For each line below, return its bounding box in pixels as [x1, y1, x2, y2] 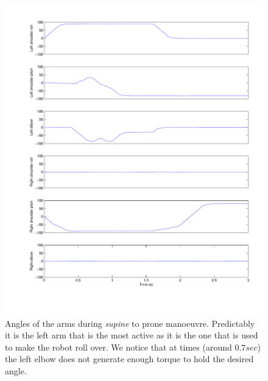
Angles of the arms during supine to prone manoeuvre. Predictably [5, 316, 255, 329]
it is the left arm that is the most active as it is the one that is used [5, 329, 258, 341]
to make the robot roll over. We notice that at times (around [5, 340, 232, 353]
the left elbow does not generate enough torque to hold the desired [5, 352, 254, 365]
